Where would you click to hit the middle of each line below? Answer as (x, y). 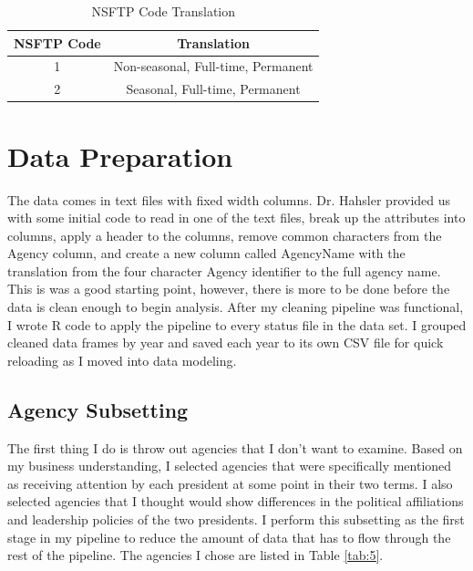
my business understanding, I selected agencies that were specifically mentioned (230, 466)
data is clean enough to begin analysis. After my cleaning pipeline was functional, (236, 307)
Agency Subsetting (98, 409)
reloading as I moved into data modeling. (122, 360)
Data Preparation (120, 156)
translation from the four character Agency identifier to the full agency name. (224, 270)
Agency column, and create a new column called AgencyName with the (206, 253)
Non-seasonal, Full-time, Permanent (213, 66)
